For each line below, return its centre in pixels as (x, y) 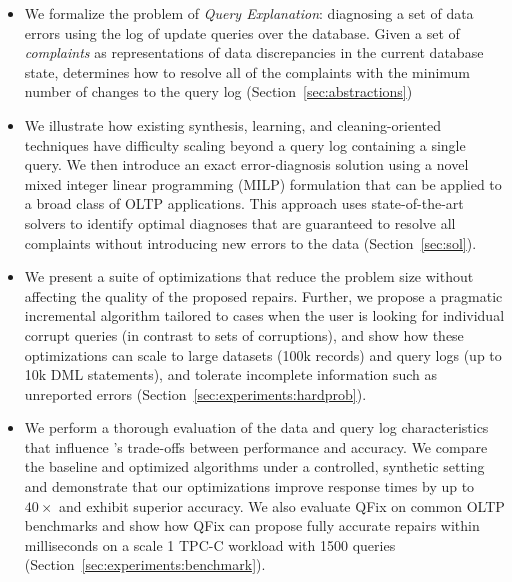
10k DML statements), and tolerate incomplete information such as (230, 374)
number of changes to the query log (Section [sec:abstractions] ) (218, 91)
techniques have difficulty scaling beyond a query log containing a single (245, 144)
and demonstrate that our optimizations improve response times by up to (249, 486)
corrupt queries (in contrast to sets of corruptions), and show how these (244, 334)
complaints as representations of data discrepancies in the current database (254, 52)
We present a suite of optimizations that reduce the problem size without (249, 276)
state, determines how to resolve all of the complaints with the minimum (247, 71)
